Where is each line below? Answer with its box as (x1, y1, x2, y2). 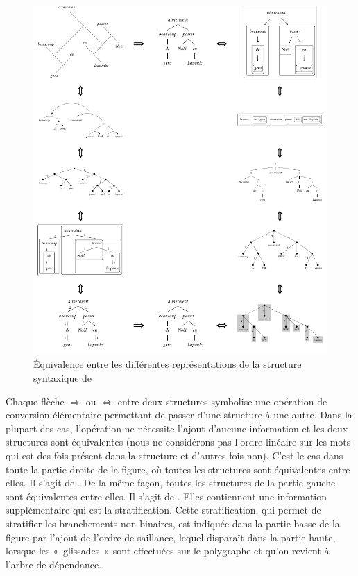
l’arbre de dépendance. (6, 557, 102, 571)
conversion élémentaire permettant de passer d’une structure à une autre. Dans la (6, 407, 352, 422)
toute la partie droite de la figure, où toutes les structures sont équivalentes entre (6, 461, 350, 476)
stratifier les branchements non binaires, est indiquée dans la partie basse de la (6, 516, 340, 530)
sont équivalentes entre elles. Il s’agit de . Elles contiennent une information (6, 489, 327, 503)
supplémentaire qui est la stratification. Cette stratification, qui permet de (6, 502, 321, 517)
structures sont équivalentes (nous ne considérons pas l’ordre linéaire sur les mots (6, 434, 351, 449)
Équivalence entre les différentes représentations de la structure (33, 357, 302, 371)
